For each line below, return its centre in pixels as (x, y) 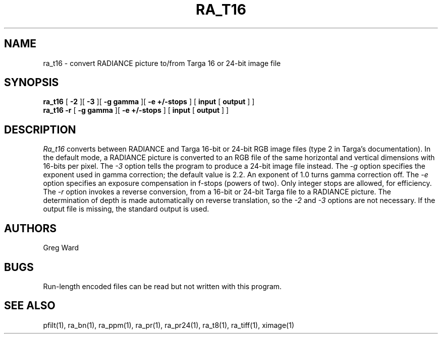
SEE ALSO (30, 306)
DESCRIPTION (40, 129)
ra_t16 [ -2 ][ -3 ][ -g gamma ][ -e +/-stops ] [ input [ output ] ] (149, 102)
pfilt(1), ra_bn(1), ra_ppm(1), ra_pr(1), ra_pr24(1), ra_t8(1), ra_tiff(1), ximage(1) (169, 325)
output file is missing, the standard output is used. (126, 209)
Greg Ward (61, 248)
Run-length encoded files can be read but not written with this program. (162, 286)
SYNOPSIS (32, 83)
